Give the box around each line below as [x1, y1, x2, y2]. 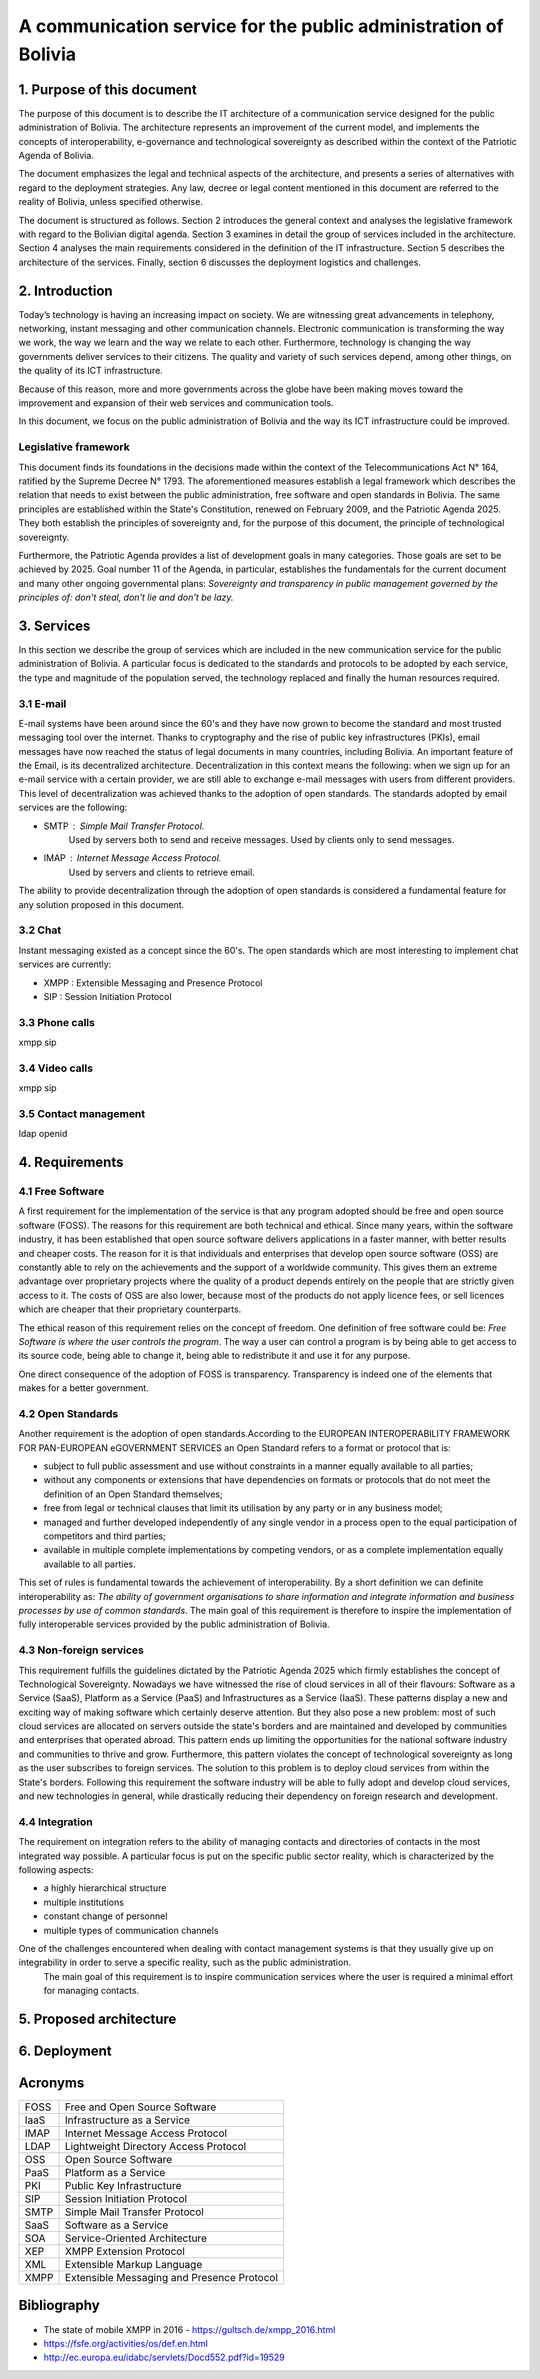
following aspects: [18, 1863, 94, 1875]
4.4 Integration [18, 1815, 94, 1829]
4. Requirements [18, 1154, 124, 1171]
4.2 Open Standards [18, 1406, 119, 1420]
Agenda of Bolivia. [18, 150, 95, 162]
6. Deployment [18, 2042, 112, 2059]
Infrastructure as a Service [65, 2113, 190, 2127]
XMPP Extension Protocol [65, 2245, 185, 2259]
